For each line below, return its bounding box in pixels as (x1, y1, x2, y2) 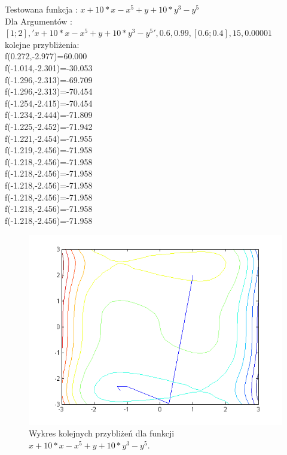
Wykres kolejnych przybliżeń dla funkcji (29, 427, 175, 439)
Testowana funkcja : (5, 3, 78, 15)
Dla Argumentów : (5, 14, 73, 27)
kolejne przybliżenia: (5, 38, 80, 50)
